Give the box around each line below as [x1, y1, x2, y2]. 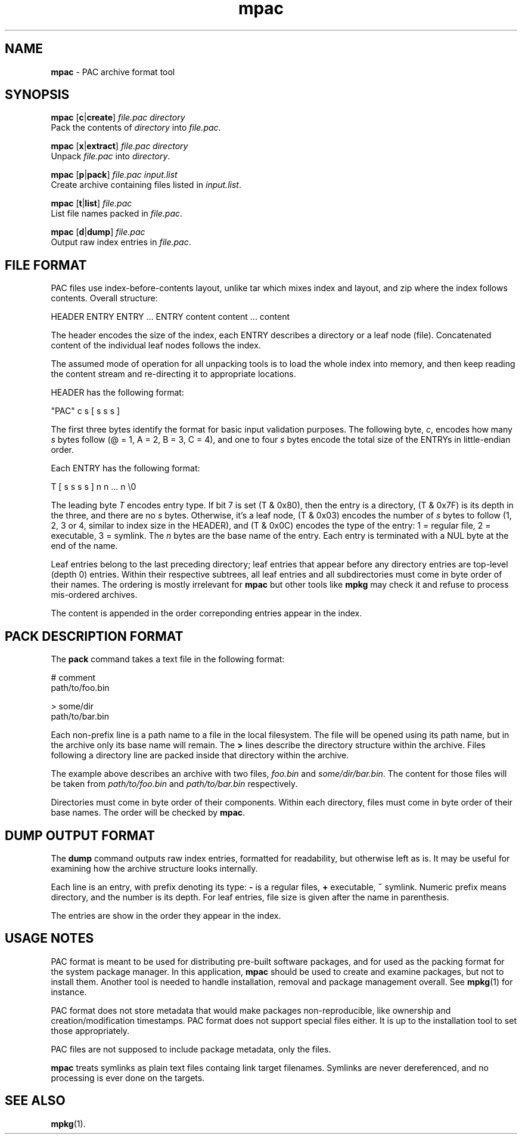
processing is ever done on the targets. [51, 1072, 205, 1083]
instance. [51, 986, 87, 997]
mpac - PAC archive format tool [51, 66, 175, 77]
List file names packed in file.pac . [51, 208, 183, 219]
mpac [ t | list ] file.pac [51, 198, 132, 209]
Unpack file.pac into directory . [51, 151, 170, 162]
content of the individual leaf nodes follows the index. [51, 340, 261, 351]
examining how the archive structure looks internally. [51, 863, 258, 873]
